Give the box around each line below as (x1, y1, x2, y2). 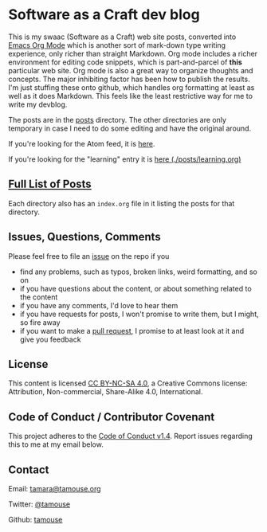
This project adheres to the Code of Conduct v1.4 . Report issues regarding (8, 432, 253, 441)
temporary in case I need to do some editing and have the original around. (8, 123, 252, 133)
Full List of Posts (8, 178, 92, 191)
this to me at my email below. (8, 440, 104, 449)
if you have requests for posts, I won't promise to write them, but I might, (19, 309, 259, 319)
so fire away (19, 317, 61, 327)
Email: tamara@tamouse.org (8, 484, 101, 493)
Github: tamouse (8, 515, 63, 524)
